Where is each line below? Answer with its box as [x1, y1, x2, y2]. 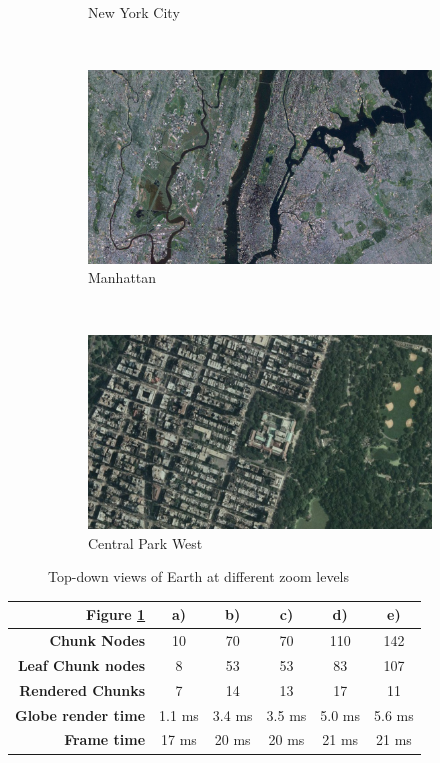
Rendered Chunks [19, 679, 146, 700]
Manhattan [88, 267, 157, 288]
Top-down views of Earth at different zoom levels [48, 566, 350, 587]
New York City [88, 2, 180, 22]
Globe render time [15, 704, 146, 725]
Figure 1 [86, 604, 146, 625]
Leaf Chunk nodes [17, 654, 146, 675]
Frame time [64, 729, 146, 750]
